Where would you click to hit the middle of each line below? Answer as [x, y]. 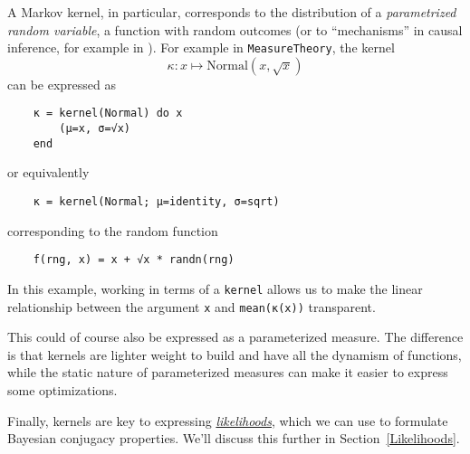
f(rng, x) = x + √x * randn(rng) [134, 260]
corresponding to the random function [113, 230]
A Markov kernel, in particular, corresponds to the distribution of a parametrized [232, 12]
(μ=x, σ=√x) [95, 129]
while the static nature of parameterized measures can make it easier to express [228, 372]
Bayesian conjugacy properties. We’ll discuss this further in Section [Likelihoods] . [234, 438]
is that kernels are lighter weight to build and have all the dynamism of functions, [235, 354]
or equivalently [48, 172]
